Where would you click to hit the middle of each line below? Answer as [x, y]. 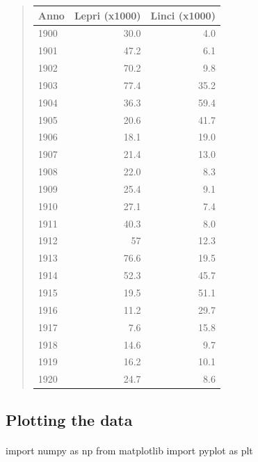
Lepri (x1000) [107, 15]
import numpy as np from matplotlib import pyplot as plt [129, 450]
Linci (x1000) [183, 15]
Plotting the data [69, 419]
